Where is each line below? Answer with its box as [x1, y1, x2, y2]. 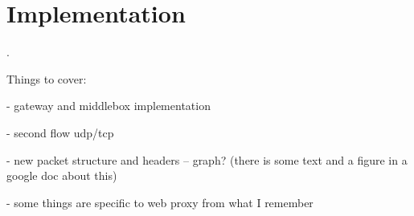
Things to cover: [6, 70, 87, 87]
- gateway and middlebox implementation [6, 97, 211, 114]
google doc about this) [6, 167, 117, 184]
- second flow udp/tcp [6, 124, 114, 141]
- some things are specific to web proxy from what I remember [6, 194, 314, 210]
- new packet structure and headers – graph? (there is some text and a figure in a [6, 151, 408, 168]
